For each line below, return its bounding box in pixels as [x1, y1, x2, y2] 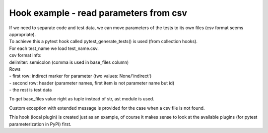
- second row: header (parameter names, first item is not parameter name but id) [9, 80, 175, 86]
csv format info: [9, 52, 42, 58]
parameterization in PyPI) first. [9, 121, 71, 127]
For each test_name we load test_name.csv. [9, 45, 99, 51]
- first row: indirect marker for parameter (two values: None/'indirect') [9, 73, 152, 79]
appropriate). [9, 31, 36, 37]
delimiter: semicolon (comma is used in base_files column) [9, 59, 129, 65]
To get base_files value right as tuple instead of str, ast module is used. [9, 96, 155, 102]
